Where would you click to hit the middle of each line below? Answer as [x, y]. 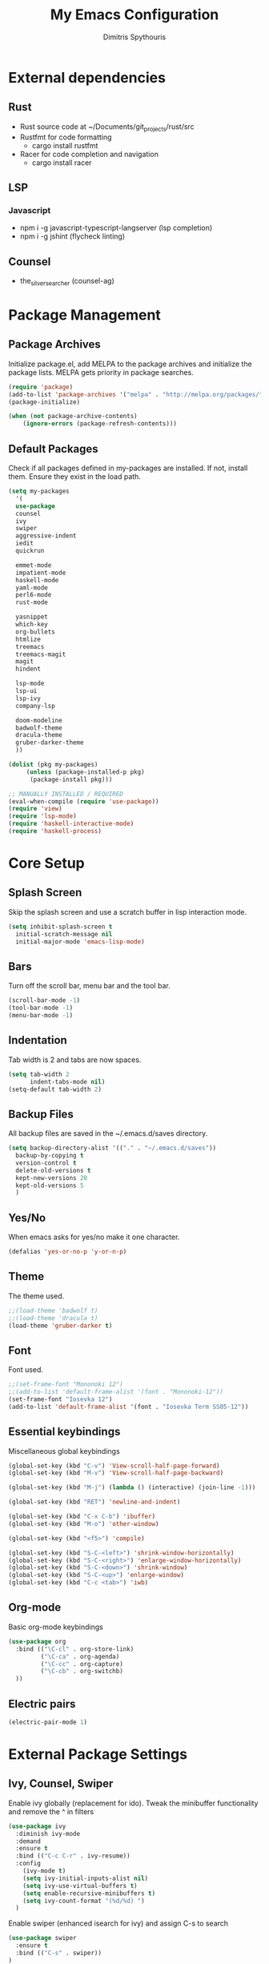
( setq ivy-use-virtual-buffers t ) [80, 1886]
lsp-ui [26, 691]
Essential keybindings [64, 1432]
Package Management [85, 315]
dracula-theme [39, 735]
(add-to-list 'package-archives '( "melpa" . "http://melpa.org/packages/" [136, 394]
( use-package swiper [43, 1938]
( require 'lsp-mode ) [43, 816]
